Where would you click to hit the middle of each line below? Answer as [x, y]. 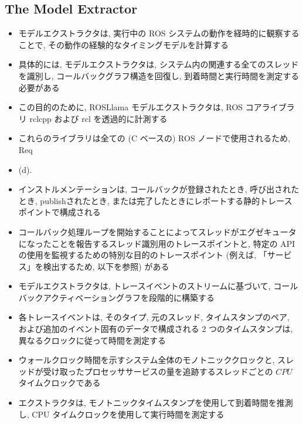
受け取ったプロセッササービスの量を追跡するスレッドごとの [158, 371]
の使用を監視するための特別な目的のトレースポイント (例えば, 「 [143, 255]
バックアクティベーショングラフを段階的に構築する [116, 297]
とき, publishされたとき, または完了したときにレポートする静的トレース [155, 200]
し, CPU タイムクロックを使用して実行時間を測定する [121, 414]
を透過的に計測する [130, 118]
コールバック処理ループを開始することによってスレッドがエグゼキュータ [157, 231]
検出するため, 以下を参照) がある [106, 266]
